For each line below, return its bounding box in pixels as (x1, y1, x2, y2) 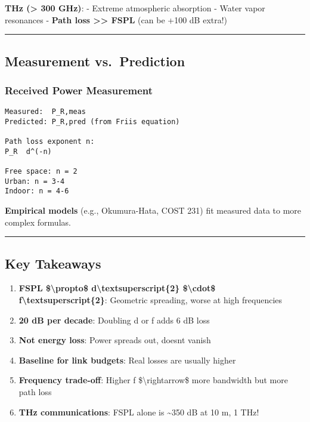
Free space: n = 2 (5, 167, 77, 176)
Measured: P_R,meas (5, 107, 86, 116)
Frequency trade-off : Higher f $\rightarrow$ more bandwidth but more (18, 374, 288, 386)
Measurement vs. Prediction (5, 51, 185, 70)
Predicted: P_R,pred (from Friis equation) (5, 117, 180, 126)
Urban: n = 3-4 (5, 177, 65, 186)
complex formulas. (5, 215, 71, 228)
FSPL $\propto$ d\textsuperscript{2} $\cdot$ (18, 282, 216, 294)
